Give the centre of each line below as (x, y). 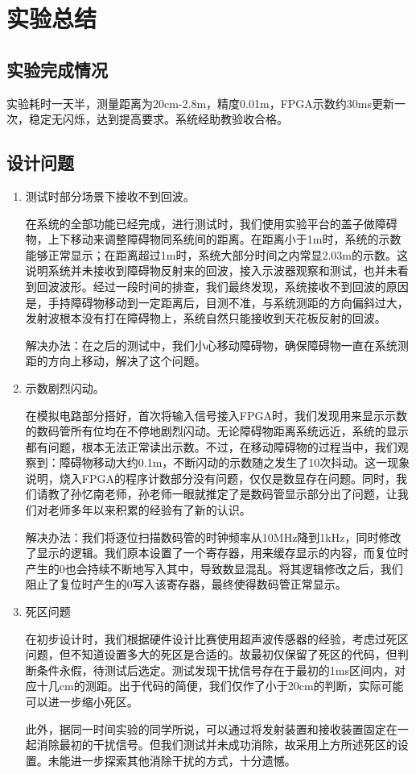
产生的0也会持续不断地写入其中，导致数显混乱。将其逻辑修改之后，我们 (214, 568)
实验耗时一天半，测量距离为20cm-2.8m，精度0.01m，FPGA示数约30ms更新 (200, 103)
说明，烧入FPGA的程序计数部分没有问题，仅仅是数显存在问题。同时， (210, 478)
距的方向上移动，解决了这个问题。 (115, 361)
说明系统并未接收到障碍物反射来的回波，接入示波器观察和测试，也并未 (211, 270)
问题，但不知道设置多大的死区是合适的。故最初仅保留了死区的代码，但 (211, 654)
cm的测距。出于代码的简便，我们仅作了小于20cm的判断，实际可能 (231, 686)
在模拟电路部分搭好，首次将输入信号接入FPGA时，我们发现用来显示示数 (216, 415)
